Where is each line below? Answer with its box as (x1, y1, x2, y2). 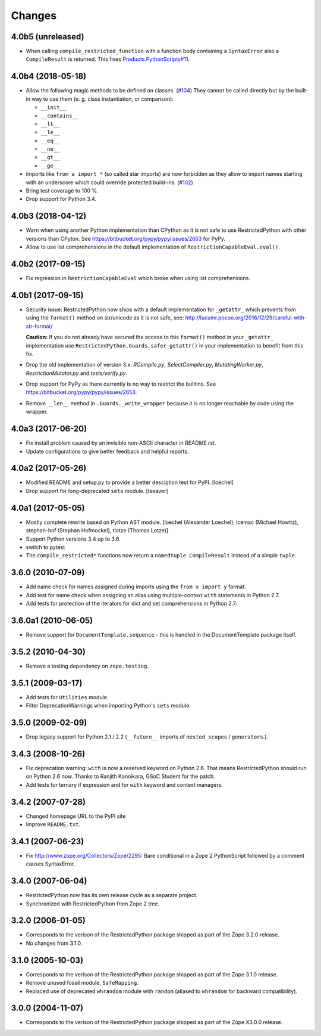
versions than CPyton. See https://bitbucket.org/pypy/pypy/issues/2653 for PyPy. (26, 235, 226, 242)
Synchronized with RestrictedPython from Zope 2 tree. (26, 900, 160, 907)
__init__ (40, 104, 67, 111)
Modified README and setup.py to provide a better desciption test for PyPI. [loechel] (26, 479, 234, 486)
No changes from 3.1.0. (26, 939, 83, 947)
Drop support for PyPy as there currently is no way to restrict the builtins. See (26, 380, 216, 387)
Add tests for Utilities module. (26, 693, 109, 700)
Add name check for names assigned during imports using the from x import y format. (26, 583, 247, 590)
